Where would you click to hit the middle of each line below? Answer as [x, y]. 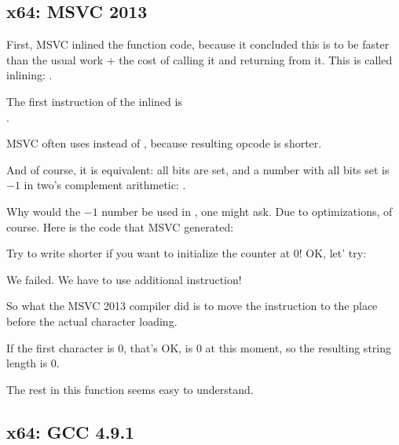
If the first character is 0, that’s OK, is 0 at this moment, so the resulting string [199, 347]
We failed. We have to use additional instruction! [124, 279]
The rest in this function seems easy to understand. [130, 389]
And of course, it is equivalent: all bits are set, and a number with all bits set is [198, 169]
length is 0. [33, 363]
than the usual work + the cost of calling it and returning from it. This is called [199, 59]
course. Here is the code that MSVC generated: [120, 226]
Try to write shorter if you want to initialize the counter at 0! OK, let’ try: [187, 253]
